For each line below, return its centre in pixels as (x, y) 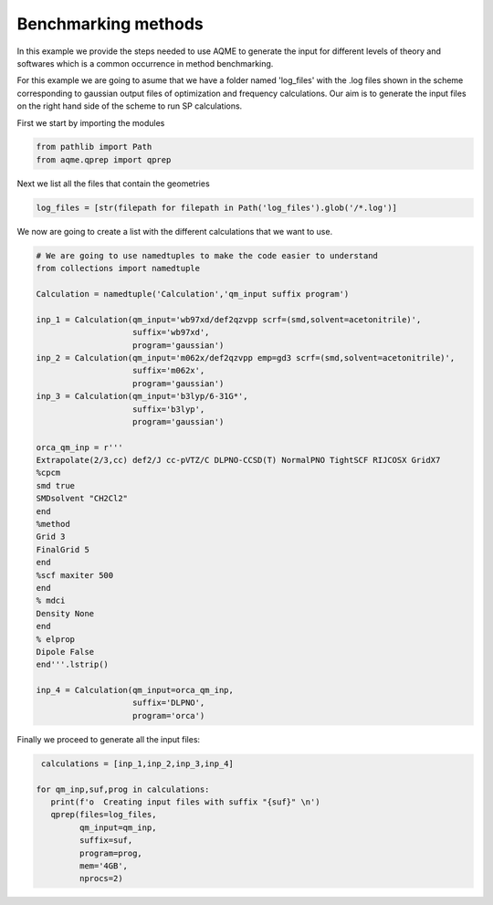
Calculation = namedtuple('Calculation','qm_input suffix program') (193, 294)
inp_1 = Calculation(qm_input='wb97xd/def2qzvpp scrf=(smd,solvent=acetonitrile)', (229, 319)
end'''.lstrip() (73, 665)
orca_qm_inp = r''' (79, 447)
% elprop (56, 639)
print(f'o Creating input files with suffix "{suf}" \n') (185, 802)
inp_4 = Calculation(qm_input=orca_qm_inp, (135, 690)
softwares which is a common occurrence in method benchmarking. (145, 63)
